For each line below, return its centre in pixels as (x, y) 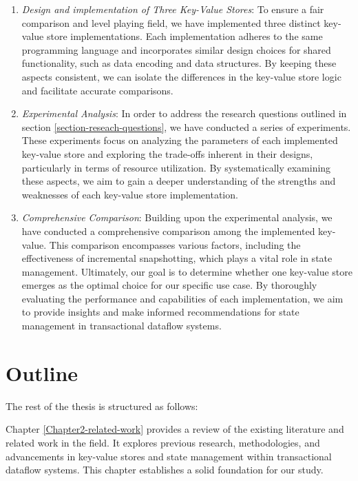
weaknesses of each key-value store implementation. (130, 194)
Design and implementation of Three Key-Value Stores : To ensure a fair (173, 9)
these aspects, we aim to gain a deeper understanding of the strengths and (179, 181)
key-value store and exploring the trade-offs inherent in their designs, (167, 153)
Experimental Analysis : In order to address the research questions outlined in (184, 113)
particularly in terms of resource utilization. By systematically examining (176, 167)
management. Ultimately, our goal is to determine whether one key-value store (187, 271)
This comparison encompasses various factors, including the (175, 244)
